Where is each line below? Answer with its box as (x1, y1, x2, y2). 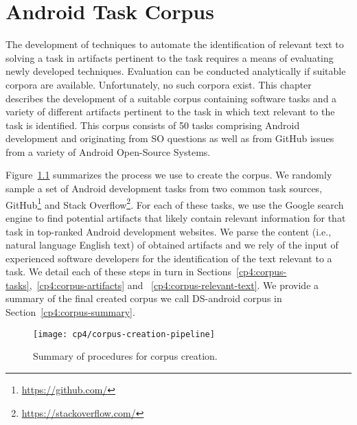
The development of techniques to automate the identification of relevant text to (5, 37, 344, 51)
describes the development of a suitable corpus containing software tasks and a (5, 91, 337, 105)
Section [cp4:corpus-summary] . (5, 305, 135, 319)
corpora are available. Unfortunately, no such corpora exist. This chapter (5, 77, 312, 91)
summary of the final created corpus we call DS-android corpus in (5, 291, 282, 306)
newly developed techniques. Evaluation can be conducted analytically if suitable (5, 64, 346, 78)
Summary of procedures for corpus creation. (33, 349, 218, 363)
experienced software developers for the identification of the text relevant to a (5, 251, 332, 265)
